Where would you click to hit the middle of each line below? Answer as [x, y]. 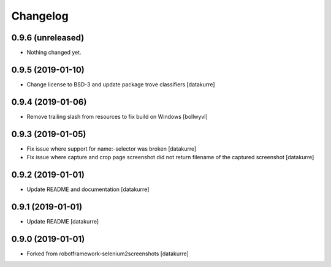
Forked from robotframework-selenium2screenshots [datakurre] [108, 254]
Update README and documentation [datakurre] [88, 189]
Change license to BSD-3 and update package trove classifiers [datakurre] [121, 84]
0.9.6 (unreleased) [48, 38]
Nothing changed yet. [54, 53]
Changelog [40, 16]
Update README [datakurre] [63, 221]
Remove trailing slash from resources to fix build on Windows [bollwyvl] [117, 116]
